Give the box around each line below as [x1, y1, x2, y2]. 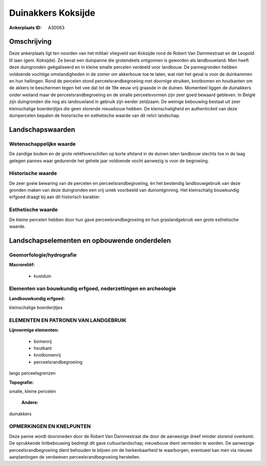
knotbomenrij [33, 352, 61, 358]
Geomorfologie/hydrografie [9, 251, 77, 258]
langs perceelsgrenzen [9, 370, 56, 376]
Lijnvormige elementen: [9, 327, 59, 333]
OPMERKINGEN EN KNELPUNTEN [9, 423, 91, 430]
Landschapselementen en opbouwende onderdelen [9, 236, 171, 245]
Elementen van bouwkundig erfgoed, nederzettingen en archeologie [9, 285, 176, 292]
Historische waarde [9, 170, 57, 177]
